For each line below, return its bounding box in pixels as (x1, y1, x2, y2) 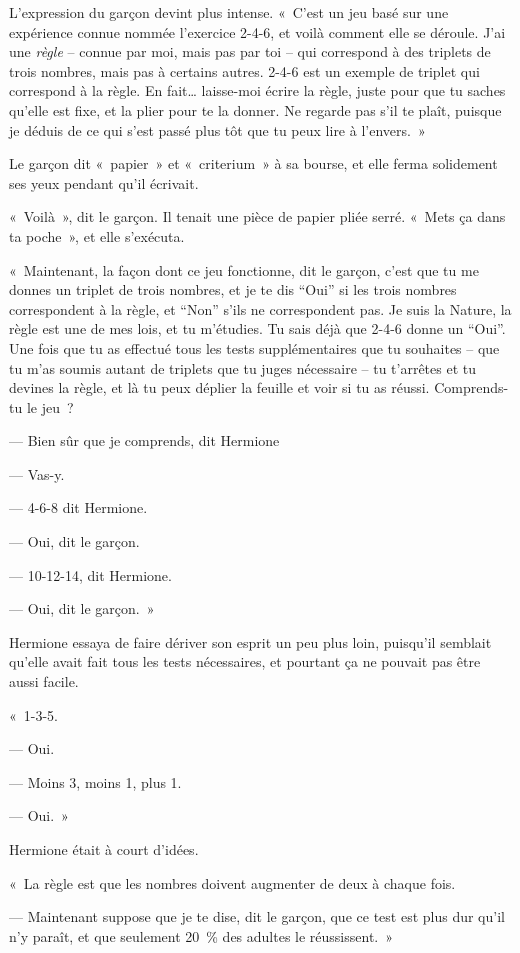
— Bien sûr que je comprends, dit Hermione (9, 430, 280, 451)
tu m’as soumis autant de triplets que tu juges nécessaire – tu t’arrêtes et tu (9, 357, 476, 378)
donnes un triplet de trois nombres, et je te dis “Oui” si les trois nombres (9, 279, 457, 300)
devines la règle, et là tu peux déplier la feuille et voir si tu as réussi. (9, 377, 430, 398)
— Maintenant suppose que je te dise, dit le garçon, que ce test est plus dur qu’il (9, 906, 505, 927)
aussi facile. (9, 671, 79, 692)
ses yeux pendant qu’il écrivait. (9, 172, 199, 193)
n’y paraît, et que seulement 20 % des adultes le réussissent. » (9, 925, 394, 946)
